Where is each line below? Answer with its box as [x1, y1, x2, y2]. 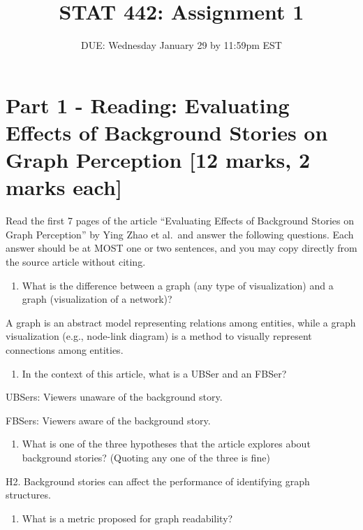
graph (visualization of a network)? [22, 292, 172, 306]
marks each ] [6, 173, 122, 201]
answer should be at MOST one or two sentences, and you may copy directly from [6, 241, 357, 255]
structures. [6, 487, 51, 502]
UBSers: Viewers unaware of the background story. [6, 389, 223, 404]
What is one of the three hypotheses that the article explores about [22, 436, 311, 451]
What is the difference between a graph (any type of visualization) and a [22, 278, 334, 292]
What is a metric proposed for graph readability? [22, 510, 233, 525]
